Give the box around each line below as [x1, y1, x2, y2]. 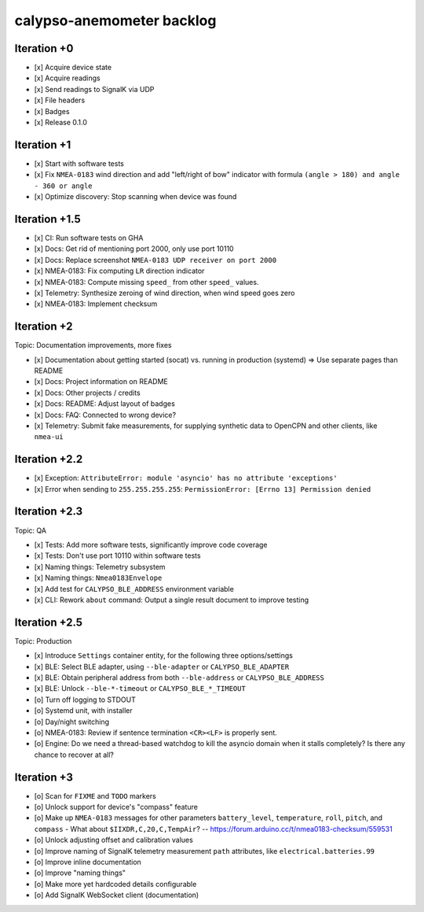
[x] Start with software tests [34, 158, 125, 168]
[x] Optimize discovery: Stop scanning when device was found [34, 192, 237, 201]
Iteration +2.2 [14, 452, 83, 466]
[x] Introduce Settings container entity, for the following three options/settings [34, 651, 294, 660]
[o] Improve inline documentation [34, 857, 141, 866]
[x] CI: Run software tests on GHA [34, 233, 144, 242]
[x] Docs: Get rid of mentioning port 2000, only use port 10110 [34, 244, 235, 253]
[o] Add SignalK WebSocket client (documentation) [34, 890, 199, 900]
